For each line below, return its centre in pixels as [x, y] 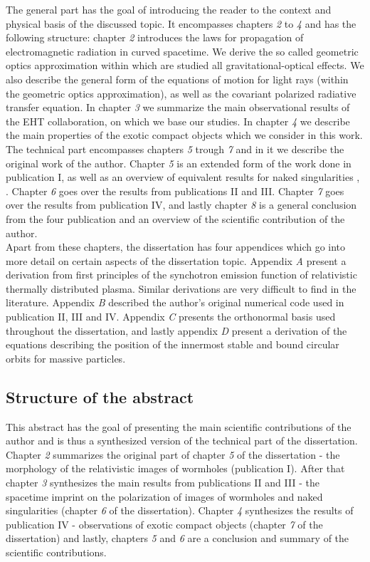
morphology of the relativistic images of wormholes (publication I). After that [175, 468]
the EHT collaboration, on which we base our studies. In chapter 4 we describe [178, 121]
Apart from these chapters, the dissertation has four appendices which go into [176, 247]
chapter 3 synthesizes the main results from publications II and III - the [163, 483]
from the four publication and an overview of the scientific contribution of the [175, 218]
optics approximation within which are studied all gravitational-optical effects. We [185, 65]
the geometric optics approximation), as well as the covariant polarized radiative [181, 93]
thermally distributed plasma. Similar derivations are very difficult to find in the [181, 288]
